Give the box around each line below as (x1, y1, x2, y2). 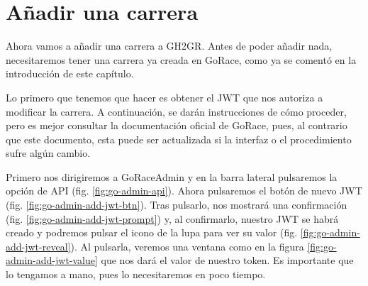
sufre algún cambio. (6, 145, 91, 160)
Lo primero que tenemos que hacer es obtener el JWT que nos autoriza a (6, 89, 323, 104)
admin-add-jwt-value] (6, 253, 98, 268)
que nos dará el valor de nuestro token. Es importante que (101, 253, 354, 268)
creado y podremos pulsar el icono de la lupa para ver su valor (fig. (6, 225, 298, 240)
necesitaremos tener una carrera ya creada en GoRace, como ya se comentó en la (6, 52, 357, 67)
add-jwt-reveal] (6, 238, 71, 253)
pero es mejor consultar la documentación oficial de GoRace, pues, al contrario (6, 118, 347, 133)
